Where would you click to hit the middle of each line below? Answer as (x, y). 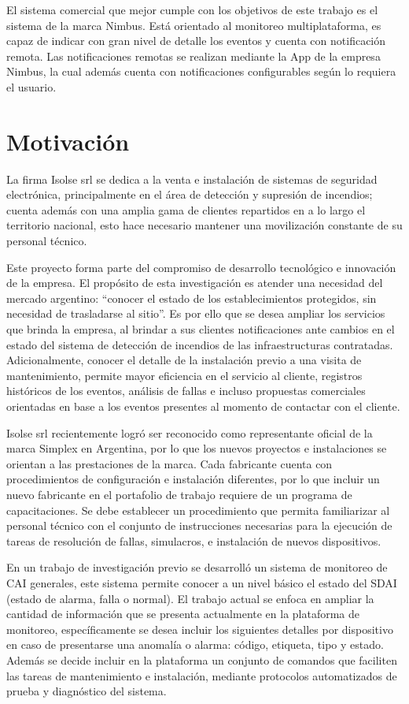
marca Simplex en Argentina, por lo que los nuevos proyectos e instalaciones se (197, 448)
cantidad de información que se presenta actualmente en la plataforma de (183, 614)
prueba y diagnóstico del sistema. (87, 691)
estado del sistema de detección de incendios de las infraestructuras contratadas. (200, 344)
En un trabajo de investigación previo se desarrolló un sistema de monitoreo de (197, 567)
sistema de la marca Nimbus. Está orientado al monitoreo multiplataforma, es (194, 25)
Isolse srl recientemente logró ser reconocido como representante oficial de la (190, 432)
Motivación (68, 141)
